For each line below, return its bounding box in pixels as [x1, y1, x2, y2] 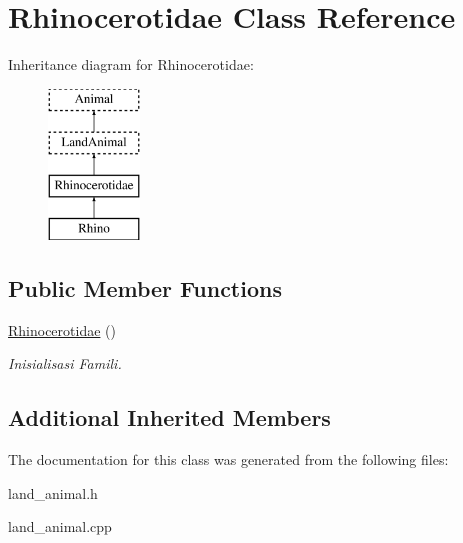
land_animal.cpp [8, 516, 112, 537]
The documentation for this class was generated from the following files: [8, 449, 449, 470]
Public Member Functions [8, 272, 282, 303]
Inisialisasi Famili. [8, 353, 122, 374]
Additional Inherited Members [8, 402, 331, 433]
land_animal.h [8, 482, 98, 503]
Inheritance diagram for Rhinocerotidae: [8, 54, 254, 75]
